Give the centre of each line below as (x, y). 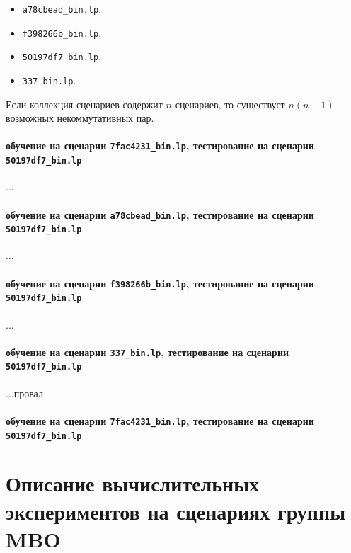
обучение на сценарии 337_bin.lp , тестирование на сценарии (148, 352)
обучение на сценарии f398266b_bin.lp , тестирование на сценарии (160, 283)
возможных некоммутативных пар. (80, 118)
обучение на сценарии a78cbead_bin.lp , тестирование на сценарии (160, 214)
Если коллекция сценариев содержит (84, 104)
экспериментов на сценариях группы (175, 511)
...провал (24, 393)
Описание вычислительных (133, 483)
